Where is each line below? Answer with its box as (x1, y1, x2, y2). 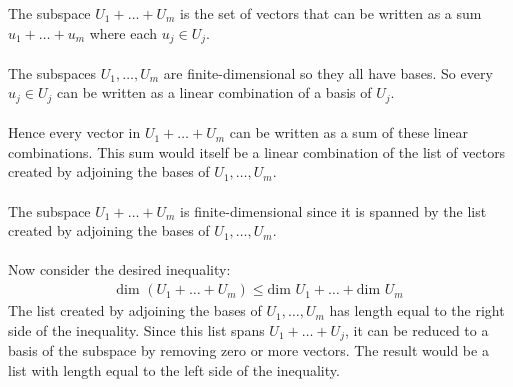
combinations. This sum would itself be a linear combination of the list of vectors (8, 141, 506, 162)
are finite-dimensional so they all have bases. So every (163, 62, 493, 83)
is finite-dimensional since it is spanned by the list (180, 200, 487, 221)
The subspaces (8, 62, 97, 83)
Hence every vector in (8, 122, 141, 143)
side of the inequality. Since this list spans (8, 319, 265, 340)
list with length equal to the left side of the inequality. (8, 359, 340, 380)
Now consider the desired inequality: (8, 259, 231, 280)
